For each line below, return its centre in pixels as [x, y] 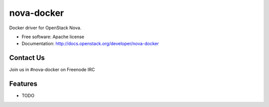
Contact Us [27, 58]
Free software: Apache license [53, 37]
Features [23, 84]
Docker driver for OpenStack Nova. [45, 28]
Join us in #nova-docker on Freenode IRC [52, 70]
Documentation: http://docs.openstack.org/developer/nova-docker [90, 44]
